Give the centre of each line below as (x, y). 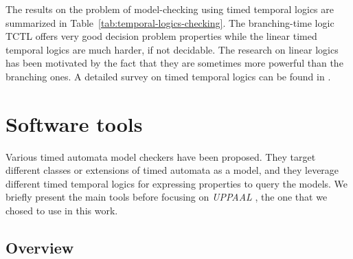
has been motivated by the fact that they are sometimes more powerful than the (174, 63)
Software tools (74, 123)
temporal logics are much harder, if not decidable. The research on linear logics (172, 49)
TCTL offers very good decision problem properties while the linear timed (161, 36)
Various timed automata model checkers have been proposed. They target (161, 156)
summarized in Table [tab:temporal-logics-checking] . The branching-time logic (170, 22)
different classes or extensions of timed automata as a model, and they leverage (172, 170)
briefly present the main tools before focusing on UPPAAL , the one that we (167, 197)
